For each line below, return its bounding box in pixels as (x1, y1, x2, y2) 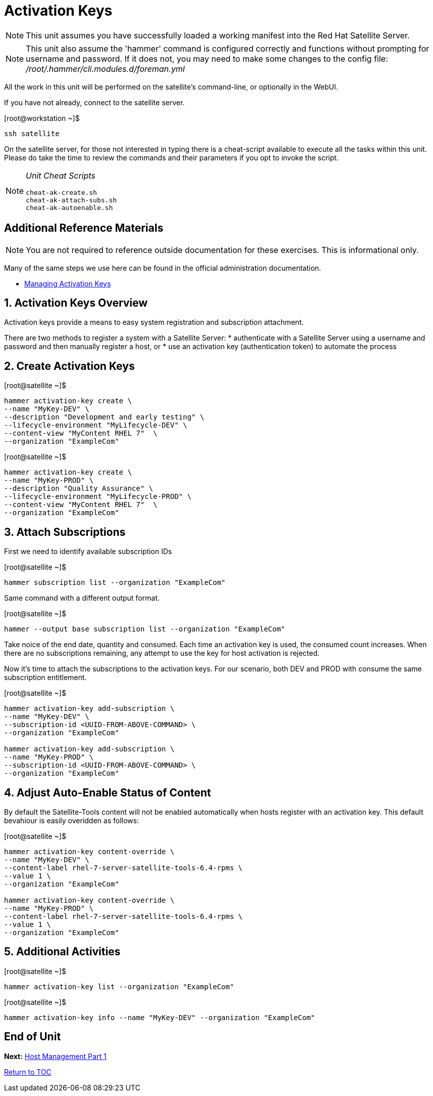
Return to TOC (4, 1067, 52, 1076)
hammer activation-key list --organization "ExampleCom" (4, 982, 234, 991)
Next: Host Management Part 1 (4, 1051, 107, 1061)
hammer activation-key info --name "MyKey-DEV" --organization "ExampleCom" (4, 1013, 315, 1022)
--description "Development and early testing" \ (4, 413, 205, 421)
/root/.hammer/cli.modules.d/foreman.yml (26, 63, 185, 74)
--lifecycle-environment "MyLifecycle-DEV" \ (4, 421, 187, 430)
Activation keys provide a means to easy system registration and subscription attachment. (4, 318, 304, 327)
